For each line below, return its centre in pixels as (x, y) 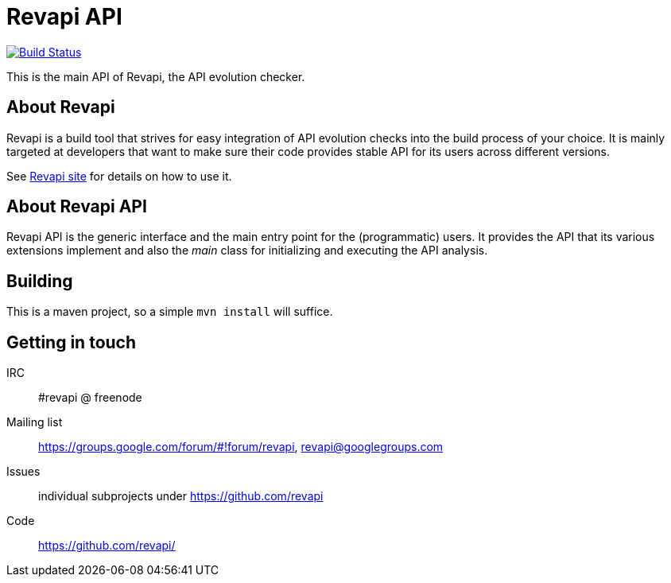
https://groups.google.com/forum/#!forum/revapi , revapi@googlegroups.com (241, 447)
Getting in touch (72, 342)
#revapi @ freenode (90, 398)
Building (40, 281)
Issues (23, 472)
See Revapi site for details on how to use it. (119, 176)
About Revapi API (77, 207)
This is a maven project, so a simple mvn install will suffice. (170, 312)
